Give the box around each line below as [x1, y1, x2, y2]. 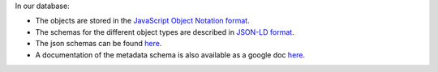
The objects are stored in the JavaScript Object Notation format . [35, 16, 251, 26]
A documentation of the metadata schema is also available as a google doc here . [35, 49, 306, 60]
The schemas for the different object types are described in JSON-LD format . [35, 27, 295, 36]
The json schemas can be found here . [35, 39, 162, 49]
